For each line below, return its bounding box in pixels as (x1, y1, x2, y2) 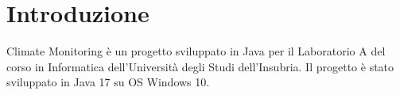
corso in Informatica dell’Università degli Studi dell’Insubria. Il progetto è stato (6, 58, 394, 74)
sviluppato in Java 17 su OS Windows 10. (6, 74, 210, 90)
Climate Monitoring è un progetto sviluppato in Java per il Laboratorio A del (6, 43, 386, 59)
